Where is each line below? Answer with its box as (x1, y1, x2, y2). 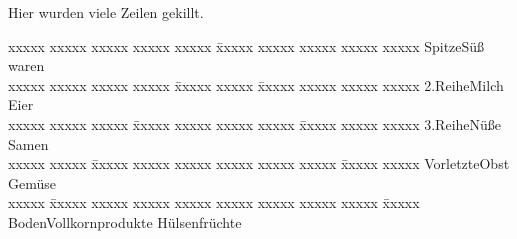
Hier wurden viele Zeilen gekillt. (8, 2, 204, 22)
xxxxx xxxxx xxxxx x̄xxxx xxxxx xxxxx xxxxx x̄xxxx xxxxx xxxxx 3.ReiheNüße (8, 113, 502, 134)
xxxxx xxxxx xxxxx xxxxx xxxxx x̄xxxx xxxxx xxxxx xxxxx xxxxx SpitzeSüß (8, 35, 485, 56)
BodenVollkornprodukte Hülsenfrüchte (8, 211, 242, 232)
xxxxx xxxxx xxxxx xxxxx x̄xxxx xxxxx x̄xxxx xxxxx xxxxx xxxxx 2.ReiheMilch (8, 74, 504, 95)
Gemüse (8, 172, 56, 193)
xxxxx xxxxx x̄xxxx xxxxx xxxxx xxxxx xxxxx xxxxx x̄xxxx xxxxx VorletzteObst (8, 153, 510, 174)
